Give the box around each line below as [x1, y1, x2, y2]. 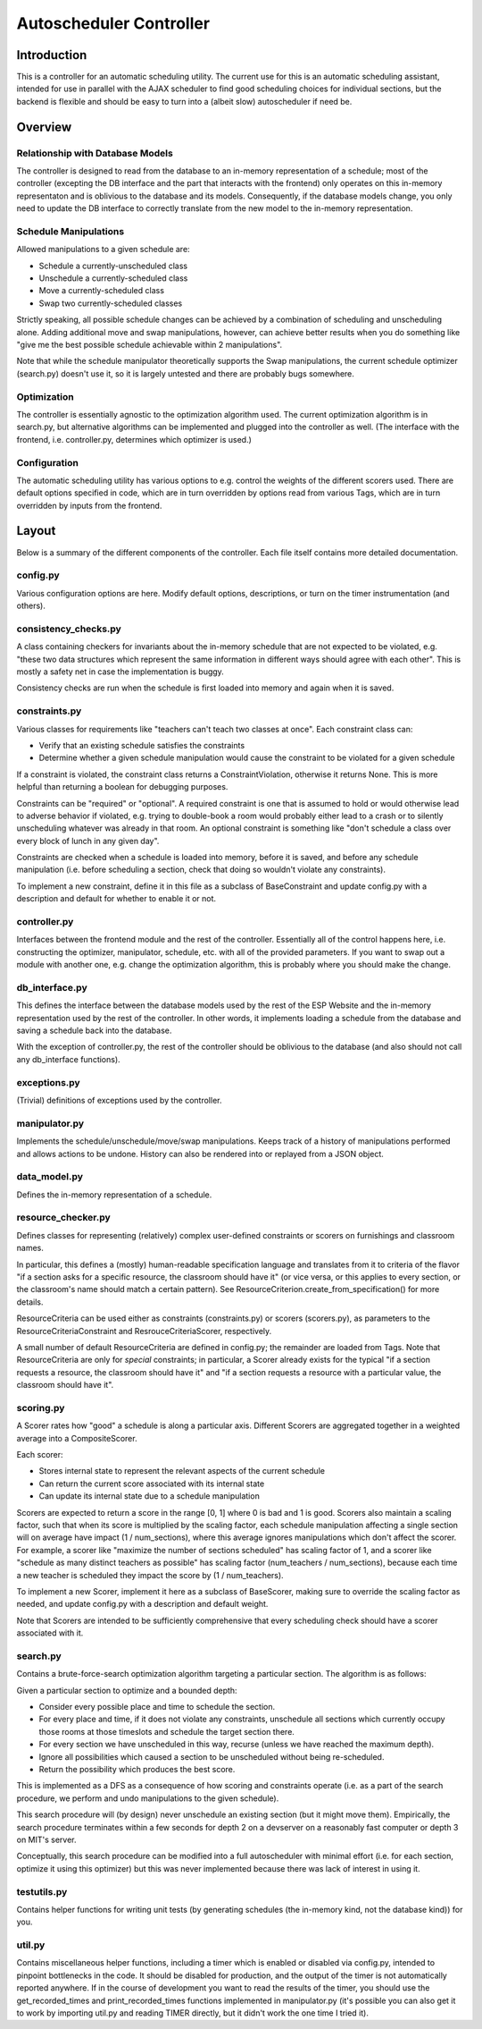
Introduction [16, 47, 87, 63]
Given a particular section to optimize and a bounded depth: [16, 1685, 237, 1695]
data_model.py [16, 1171, 84, 1183]
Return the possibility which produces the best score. [38, 1764, 236, 1774]
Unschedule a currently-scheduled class [38, 273, 188, 283]
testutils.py [16, 1885, 68, 1898]
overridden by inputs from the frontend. [16, 500, 162, 511]
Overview [16, 119, 72, 134]
